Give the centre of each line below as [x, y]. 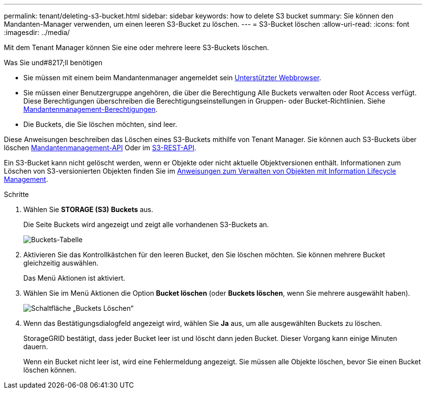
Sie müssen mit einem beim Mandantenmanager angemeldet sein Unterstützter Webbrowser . [172, 78]
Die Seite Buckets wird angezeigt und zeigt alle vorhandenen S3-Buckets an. [146, 224]
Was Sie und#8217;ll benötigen [53, 63]
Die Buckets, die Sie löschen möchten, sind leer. [100, 124]
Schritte [17, 194]
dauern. [36, 347]
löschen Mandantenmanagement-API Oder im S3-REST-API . [100, 148]
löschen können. [50, 370]
